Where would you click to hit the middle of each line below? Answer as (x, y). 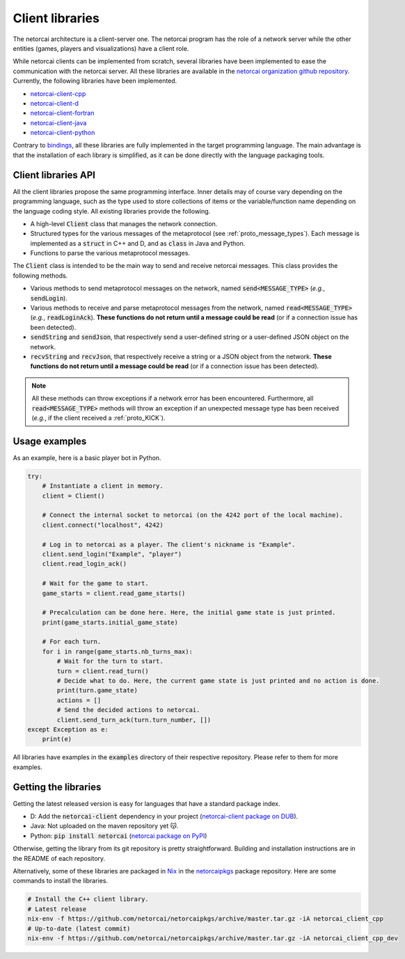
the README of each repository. (59, 858)
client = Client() (73, 496)
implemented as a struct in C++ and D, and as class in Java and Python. (138, 243)
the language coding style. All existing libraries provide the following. (112, 211)
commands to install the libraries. (60, 881)
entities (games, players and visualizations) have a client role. (101, 48)
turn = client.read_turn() (103, 671)
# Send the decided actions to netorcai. (128, 710)
